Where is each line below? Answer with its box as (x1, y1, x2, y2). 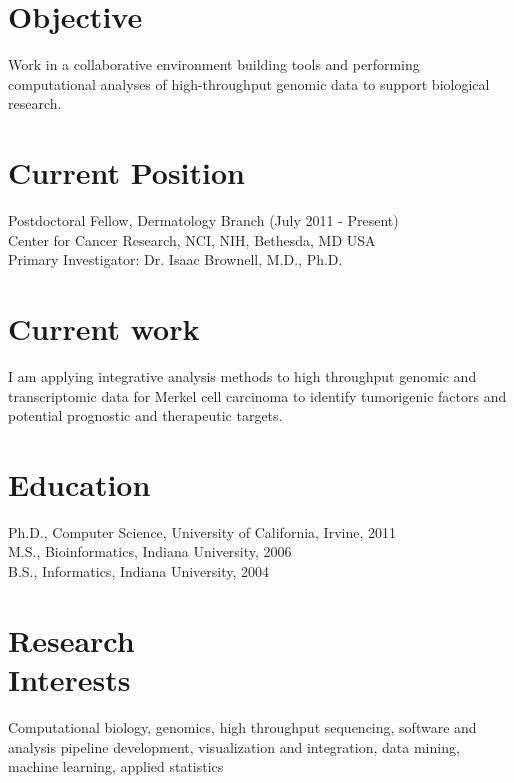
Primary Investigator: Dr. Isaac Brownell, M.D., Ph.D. (8, 249, 343, 270)
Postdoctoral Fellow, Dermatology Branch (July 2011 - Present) (8, 210, 399, 231)
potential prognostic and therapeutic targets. (8, 405, 283, 426)
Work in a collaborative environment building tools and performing (8, 54, 420, 75)
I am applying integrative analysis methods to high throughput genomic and (8, 365, 477, 386)
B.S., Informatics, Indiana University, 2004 (8, 561, 270, 582)
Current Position (8, 152, 245, 193)
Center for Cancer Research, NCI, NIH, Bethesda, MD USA (8, 229, 376, 250)
